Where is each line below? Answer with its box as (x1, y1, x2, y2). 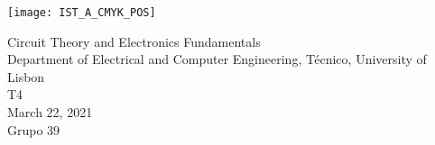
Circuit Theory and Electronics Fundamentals (7, 32, 261, 50)
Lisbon (7, 67, 45, 86)
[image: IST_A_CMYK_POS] (7, 6, 156, 19)
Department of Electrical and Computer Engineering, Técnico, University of (7, 50, 427, 68)
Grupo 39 (7, 120, 60, 139)
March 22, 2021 (7, 103, 93, 122)
